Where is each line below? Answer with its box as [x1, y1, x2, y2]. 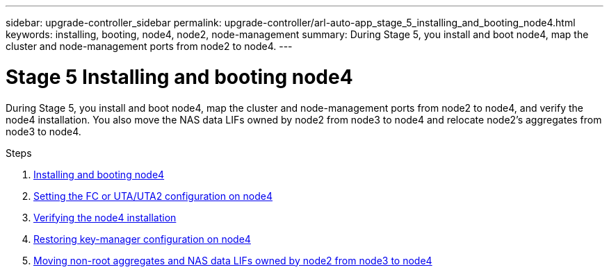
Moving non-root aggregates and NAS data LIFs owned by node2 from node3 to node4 [33, 254, 432, 266]
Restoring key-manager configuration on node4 [33, 232, 251, 245]
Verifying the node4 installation [33, 211, 177, 223]
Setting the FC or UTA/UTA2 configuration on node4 [33, 189, 273, 202]
